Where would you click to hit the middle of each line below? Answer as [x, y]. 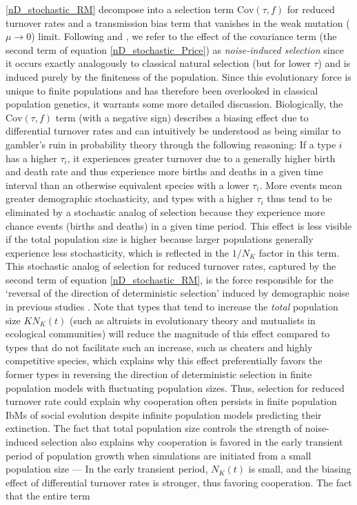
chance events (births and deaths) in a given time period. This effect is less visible [179, 225]
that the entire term [48, 496]
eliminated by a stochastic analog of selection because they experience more [165, 211]
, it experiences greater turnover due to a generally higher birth [201, 158]
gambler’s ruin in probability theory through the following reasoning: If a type [171, 144]
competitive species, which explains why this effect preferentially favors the [164, 360]
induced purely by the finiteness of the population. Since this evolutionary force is [178, 76]
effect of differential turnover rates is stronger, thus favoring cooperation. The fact [179, 482]
